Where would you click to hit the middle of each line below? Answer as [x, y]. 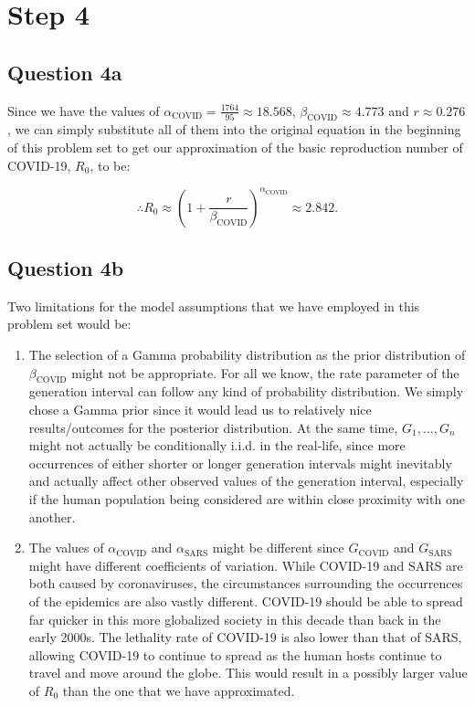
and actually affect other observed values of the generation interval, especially [246, 481]
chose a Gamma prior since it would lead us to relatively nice [200, 410]
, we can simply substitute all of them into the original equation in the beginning [234, 129]
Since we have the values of [84, 110]
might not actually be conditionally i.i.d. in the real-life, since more [217, 445]
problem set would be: [69, 324]
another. [52, 516]
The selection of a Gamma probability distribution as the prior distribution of [247, 355]
